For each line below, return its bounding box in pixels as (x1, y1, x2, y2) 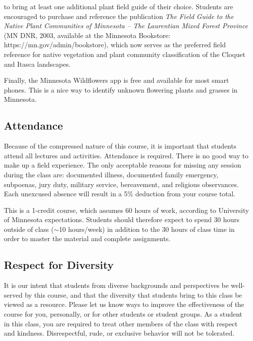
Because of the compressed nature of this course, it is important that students (4, 141, 236, 151)
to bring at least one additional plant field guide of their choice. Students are (4, 1, 233, 11)
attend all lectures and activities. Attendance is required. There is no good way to (4, 150, 249, 160)
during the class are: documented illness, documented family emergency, (4, 169, 218, 179)
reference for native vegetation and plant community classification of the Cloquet (4, 49, 246, 59)
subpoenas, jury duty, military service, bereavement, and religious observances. (4, 179, 239, 189)
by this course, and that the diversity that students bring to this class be (24, 289, 242, 300)
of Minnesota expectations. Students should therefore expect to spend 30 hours (4, 214, 239, 225)
